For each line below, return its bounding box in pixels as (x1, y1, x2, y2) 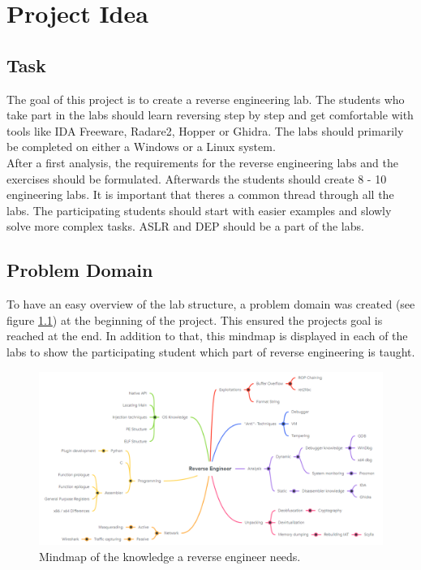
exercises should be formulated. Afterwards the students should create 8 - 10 (6, 170, 387, 187)
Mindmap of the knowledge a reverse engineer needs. (39, 547, 301, 564)
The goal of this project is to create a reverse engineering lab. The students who (6, 90, 405, 107)
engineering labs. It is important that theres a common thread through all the (6, 186, 394, 203)
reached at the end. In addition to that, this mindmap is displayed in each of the (6, 327, 408, 344)
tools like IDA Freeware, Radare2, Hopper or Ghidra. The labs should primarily (6, 122, 404, 139)
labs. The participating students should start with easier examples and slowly (6, 201, 392, 218)
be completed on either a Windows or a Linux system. (6, 138, 276, 155)
